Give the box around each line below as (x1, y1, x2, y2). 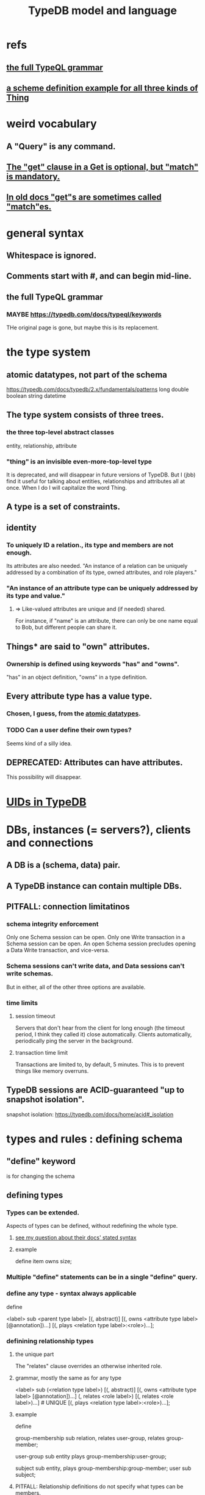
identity (6, 522, 37, 532)
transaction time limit (15, 1049, 68, 1056)
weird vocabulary (6, 117, 97, 131)
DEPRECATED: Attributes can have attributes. (6, 758, 183, 768)
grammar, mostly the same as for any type (15, 1374, 122, 1382)
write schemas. (6, 969, 54, 978)
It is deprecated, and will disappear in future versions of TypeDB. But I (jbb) (6, 471, 196, 478)
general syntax (6, 226, 84, 240)
